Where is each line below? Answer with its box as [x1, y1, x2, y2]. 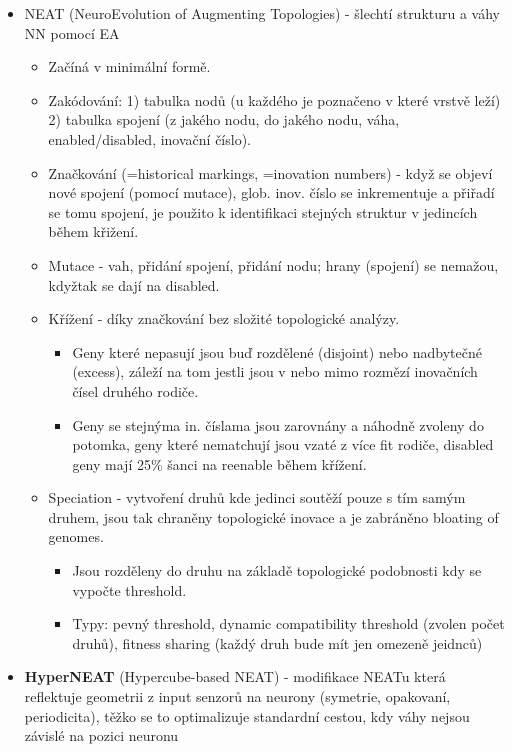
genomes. [48, 526, 104, 547]
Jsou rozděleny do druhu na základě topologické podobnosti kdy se [72, 560, 482, 581]
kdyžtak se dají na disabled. [48, 274, 220, 295]
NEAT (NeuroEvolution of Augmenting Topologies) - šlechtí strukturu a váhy [24, 3, 501, 23]
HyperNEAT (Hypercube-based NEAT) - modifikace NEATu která [24, 666, 446, 687]
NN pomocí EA [24, 22, 120, 43]
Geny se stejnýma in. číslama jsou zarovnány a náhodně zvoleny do [72, 414, 484, 435]
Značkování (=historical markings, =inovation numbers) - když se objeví [48, 162, 493, 183]
